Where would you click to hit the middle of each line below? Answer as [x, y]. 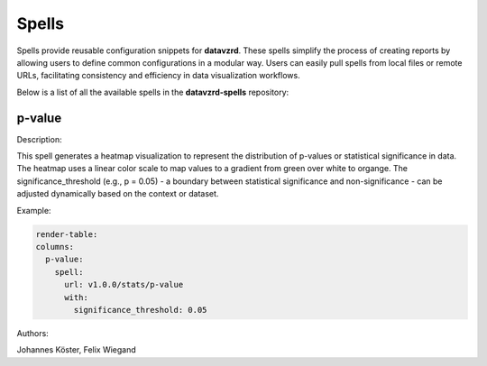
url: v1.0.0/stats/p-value [124, 285]
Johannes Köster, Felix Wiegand [77, 350]
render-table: [67, 234]
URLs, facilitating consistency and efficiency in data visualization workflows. [159, 76]
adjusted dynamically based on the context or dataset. [118, 194]
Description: [39, 139]
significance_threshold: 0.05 [140, 310]
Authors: [32, 333]
